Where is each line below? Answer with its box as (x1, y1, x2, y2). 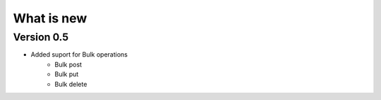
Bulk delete (54, 80, 87, 88)
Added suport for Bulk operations (30, 50, 128, 59)
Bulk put (54, 70, 79, 78)
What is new (13, 10, 87, 26)
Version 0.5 (13, 31, 69, 43)
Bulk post (54, 60, 83, 69)
